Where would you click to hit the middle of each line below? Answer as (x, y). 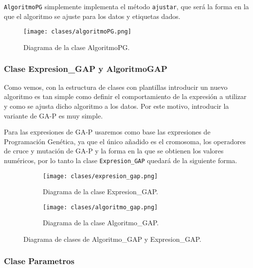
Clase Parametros (39, 260)
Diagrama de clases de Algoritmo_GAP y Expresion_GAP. (112, 239)
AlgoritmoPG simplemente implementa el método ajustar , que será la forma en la (126, 6)
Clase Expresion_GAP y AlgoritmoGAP (86, 69)
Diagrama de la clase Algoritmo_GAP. (101, 223)
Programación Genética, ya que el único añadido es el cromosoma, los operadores (125, 141)
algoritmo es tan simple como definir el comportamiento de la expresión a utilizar (125, 96)
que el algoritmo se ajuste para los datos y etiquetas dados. (92, 16)
